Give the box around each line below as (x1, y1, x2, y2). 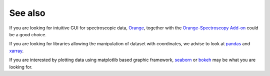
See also (9, 7, 46, 18)
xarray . (9, 48, 24, 54)
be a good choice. (9, 31, 47, 37)
